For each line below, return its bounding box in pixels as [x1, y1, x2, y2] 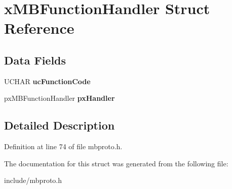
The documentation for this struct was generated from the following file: [4, 158, 228, 168]
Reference [4, 18, 74, 38]
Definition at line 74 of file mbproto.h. [4, 141, 123, 152]
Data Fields [4, 52, 66, 68]
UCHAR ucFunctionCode [4, 76, 91, 86]
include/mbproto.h [4, 175, 62, 185]
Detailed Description [4, 117, 115, 133]
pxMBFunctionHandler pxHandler [4, 93, 115, 103]
